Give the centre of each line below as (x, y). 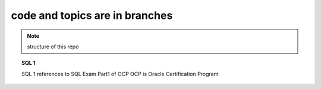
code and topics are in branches (92, 15)
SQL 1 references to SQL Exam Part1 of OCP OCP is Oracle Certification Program (120, 74)
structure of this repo (53, 47)
